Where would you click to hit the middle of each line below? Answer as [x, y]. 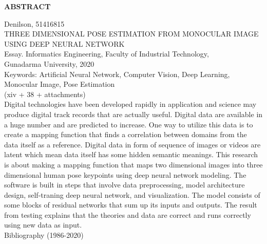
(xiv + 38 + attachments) [45, 94]
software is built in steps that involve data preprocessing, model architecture [125, 185]
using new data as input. [43, 225]
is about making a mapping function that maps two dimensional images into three [133, 164]
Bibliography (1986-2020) [44, 235]
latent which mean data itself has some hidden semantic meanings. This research [131, 154]
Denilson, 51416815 [34, 23]
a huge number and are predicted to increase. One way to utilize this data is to [129, 124]
